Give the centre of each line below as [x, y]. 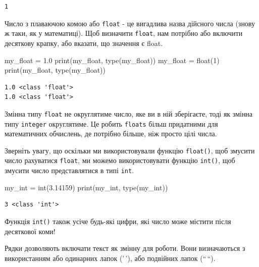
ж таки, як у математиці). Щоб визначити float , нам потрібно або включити [124, 33]
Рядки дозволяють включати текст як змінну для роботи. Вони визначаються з [125, 248]
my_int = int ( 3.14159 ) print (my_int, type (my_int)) [86, 187]
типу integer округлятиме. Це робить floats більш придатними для [111, 123]
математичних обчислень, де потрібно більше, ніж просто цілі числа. [111, 133]
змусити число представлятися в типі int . [69, 170]
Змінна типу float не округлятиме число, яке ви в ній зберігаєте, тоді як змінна [129, 113]
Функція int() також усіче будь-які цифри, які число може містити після [118, 221]
